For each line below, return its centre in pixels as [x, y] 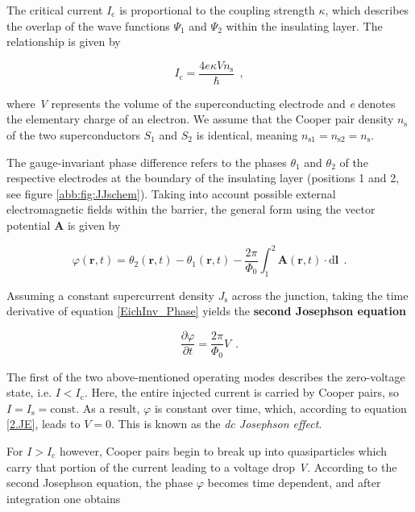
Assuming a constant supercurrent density [110, 295]
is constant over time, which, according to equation [280, 408]
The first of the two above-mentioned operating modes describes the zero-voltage [206, 376]
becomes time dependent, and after [294, 483]
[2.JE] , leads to [44, 424]
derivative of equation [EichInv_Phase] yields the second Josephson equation [206, 311]
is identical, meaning [247, 135]
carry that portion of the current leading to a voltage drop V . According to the [202, 466]
